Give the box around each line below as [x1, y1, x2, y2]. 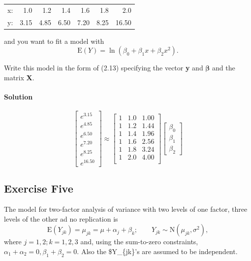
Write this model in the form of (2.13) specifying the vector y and [4, 63, 203, 73]
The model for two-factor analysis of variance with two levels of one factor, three [4, 204, 248, 214]
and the [212, 63, 235, 73]
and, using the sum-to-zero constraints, [80, 236, 198, 247]
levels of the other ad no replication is [4, 213, 118, 224]
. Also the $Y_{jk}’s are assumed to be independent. [77, 246, 238, 256]
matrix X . [4, 72, 34, 82]
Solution [4, 92, 33, 102]
